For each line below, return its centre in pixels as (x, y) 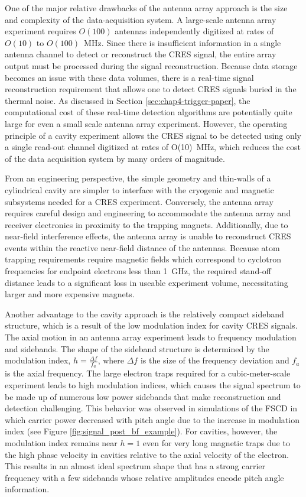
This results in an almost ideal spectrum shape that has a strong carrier (135, 466)
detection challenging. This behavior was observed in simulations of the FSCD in (151, 408)
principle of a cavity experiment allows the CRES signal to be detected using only (153, 135)
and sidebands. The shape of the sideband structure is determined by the (137, 348)
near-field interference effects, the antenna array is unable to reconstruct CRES (148, 236)
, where (111, 360)
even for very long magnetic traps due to (216, 443)
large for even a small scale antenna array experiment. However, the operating (146, 123)
